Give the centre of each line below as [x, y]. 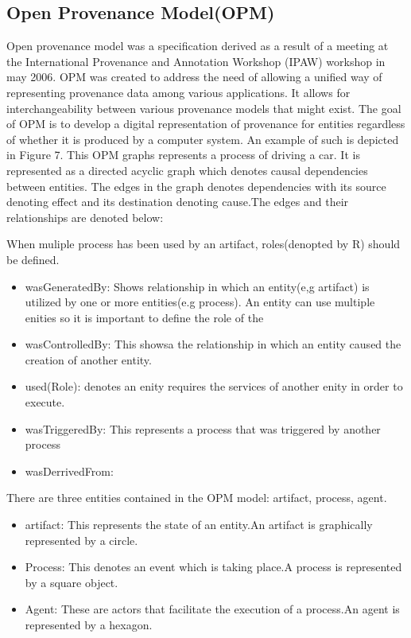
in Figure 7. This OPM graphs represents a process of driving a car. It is [183, 155]
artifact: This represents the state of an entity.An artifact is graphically [199, 525]
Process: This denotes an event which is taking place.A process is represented [213, 567]
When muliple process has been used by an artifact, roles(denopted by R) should [204, 244]
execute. [45, 402]
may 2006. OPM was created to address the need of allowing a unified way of [194, 77]
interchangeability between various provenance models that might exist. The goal [204, 108]
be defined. [33, 259]
